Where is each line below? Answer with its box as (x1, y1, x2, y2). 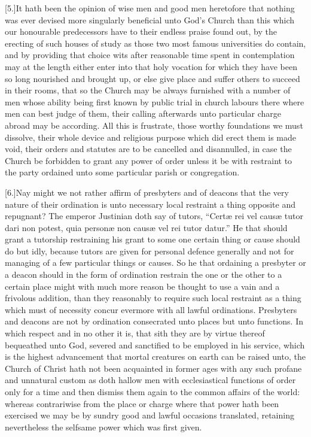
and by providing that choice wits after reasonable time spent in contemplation (5, 48, 295, 61)
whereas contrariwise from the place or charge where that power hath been (5, 397, 279, 409)
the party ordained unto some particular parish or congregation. (5, 166, 240, 178)
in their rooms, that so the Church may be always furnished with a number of (5, 84, 291, 96)
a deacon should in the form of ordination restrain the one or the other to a (5, 268, 282, 281)
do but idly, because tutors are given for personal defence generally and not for (5, 244, 294, 257)
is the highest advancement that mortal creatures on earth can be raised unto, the (5, 350, 306, 363)
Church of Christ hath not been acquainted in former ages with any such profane (5, 362, 302, 374)
